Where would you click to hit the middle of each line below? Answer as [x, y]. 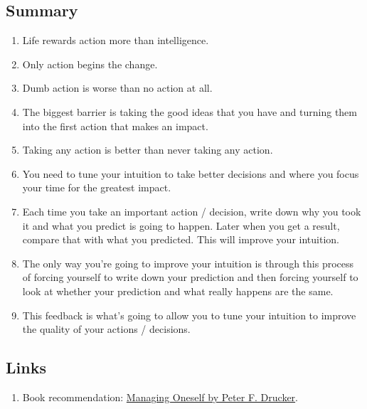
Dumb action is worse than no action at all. [117, 88]
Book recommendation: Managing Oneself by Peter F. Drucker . [160, 397]
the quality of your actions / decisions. [106, 329]
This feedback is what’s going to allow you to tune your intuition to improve [189, 315]
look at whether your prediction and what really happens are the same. [178, 291]
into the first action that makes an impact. [115, 126]
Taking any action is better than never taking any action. [148, 150]
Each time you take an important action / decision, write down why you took [192, 211]
